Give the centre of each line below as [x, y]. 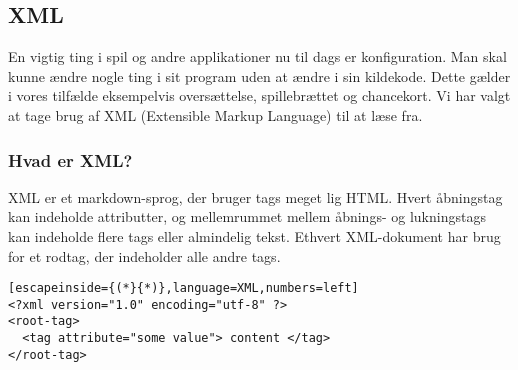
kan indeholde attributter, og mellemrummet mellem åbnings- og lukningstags [247, 216]
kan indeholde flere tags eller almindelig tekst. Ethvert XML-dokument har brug [254, 235]
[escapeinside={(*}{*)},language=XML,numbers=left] [183, 288]
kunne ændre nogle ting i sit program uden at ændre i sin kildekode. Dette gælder [259, 75]
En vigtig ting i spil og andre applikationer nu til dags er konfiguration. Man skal [257, 56]
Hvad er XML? [70, 159]
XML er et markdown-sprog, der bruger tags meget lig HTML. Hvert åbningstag [255, 196]
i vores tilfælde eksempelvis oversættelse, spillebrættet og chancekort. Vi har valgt [259, 95]
